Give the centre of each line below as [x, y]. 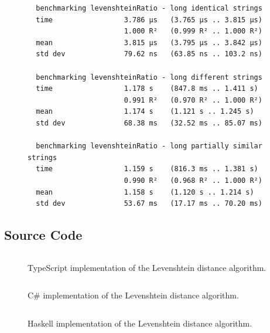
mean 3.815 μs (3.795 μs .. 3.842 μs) [149, 43]
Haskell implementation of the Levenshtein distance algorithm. [140, 323]
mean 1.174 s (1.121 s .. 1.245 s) [145, 112]
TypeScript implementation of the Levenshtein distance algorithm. [147, 267]
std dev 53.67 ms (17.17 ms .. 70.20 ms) [149, 204]
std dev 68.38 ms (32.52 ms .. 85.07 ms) [149, 123]
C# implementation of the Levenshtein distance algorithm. [133, 295]
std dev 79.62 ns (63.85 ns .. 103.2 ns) [149, 54]
